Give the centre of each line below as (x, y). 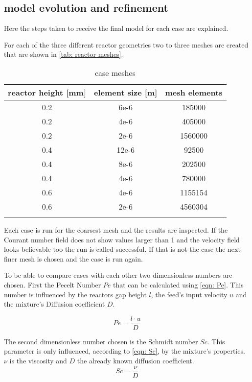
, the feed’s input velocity (189, 294)
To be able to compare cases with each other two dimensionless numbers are (118, 275)
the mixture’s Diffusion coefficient (55, 304)
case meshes (115, 72)
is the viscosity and (38, 360)
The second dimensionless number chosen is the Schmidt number (101, 341)
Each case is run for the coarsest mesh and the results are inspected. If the (116, 229)
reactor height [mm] (47, 92)
